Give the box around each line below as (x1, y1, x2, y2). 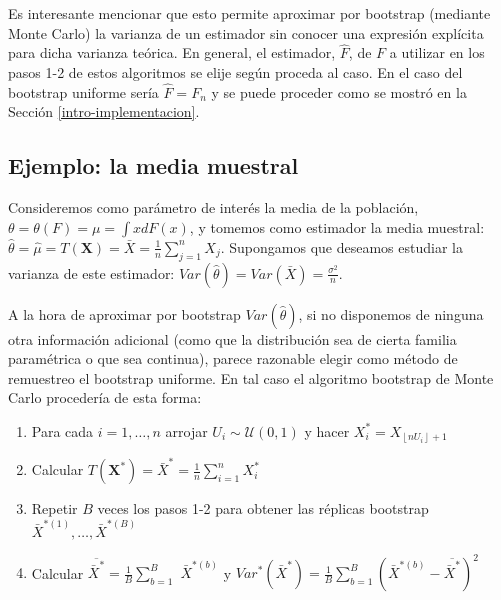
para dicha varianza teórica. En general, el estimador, (8, 42, 336, 63)
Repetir (31, 498, 78, 519)
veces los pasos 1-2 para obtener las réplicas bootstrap (97, 498, 429, 519)
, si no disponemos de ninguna (298, 303, 484, 324)
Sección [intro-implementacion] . (8, 101, 200, 122)
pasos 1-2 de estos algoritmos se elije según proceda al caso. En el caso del (8, 62, 463, 82)
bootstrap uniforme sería (8, 81, 159, 102)
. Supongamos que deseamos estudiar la (220, 236, 463, 257)
